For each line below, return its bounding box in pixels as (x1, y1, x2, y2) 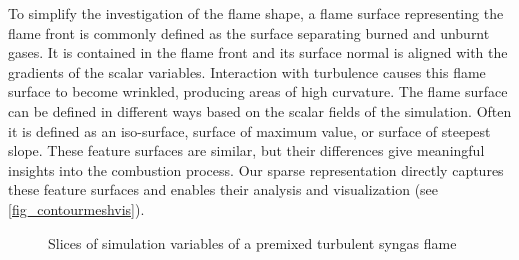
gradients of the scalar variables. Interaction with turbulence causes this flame (8, 61, 486, 82)
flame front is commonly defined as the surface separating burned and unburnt (8, 22, 490, 43)
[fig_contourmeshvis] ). (8, 198, 145, 219)
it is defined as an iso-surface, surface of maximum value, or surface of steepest (8, 120, 491, 141)
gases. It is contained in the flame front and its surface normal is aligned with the (8, 42, 508, 63)
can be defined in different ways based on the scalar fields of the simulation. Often (8, 100, 512, 121)
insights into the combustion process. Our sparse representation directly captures (8, 159, 504, 180)
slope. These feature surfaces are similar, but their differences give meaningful (8, 140, 485, 161)
